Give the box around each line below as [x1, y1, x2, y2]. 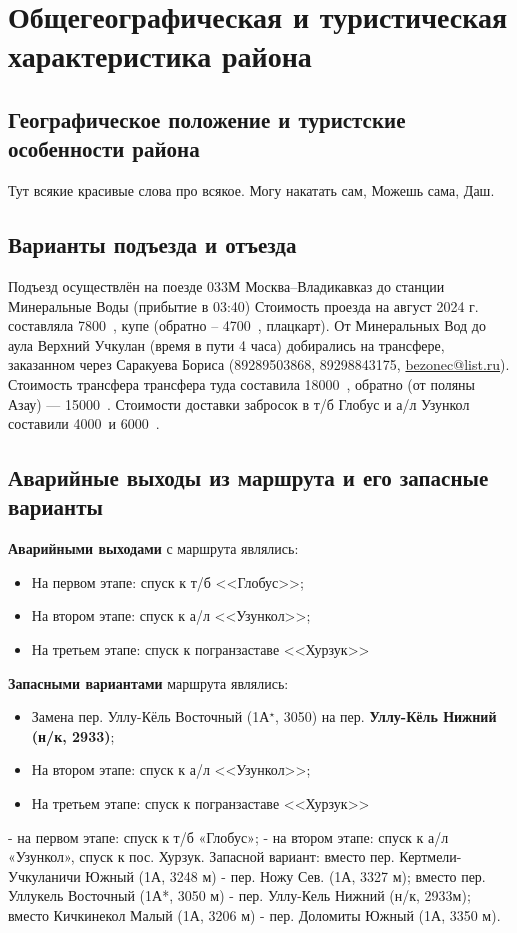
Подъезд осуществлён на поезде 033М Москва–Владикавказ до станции [8, 275, 445, 296]
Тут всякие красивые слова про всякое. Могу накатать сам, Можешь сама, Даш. [8, 180, 495, 201]
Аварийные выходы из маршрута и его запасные [8, 462, 489, 493]
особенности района [8, 133, 200, 164]
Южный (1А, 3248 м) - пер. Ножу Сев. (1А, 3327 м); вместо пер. [85, 865, 486, 886]
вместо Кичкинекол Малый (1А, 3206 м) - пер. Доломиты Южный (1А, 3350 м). [8, 905, 501, 926]
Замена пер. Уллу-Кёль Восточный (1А [31, 706, 270, 727]
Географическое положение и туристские [8, 103, 406, 134]
